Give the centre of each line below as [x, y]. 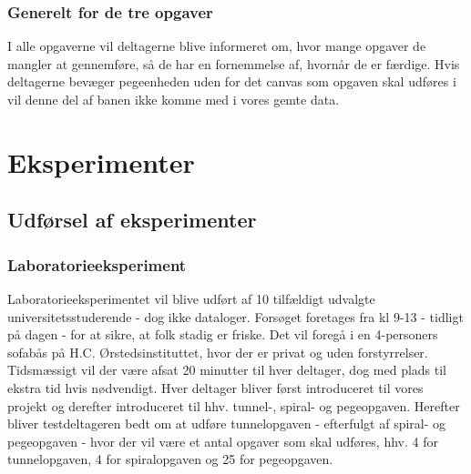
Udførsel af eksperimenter [132, 220]
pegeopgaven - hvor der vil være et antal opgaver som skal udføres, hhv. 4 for [223, 441]
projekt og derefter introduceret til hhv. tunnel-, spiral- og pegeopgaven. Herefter [234, 405]
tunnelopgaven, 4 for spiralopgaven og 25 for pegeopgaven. [170, 459]
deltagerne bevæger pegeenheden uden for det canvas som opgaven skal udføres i [232, 81]
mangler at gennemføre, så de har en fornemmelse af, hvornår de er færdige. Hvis [234, 63]
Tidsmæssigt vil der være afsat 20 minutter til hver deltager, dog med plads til [227, 370]
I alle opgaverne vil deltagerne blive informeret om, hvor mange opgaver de [217, 46]
